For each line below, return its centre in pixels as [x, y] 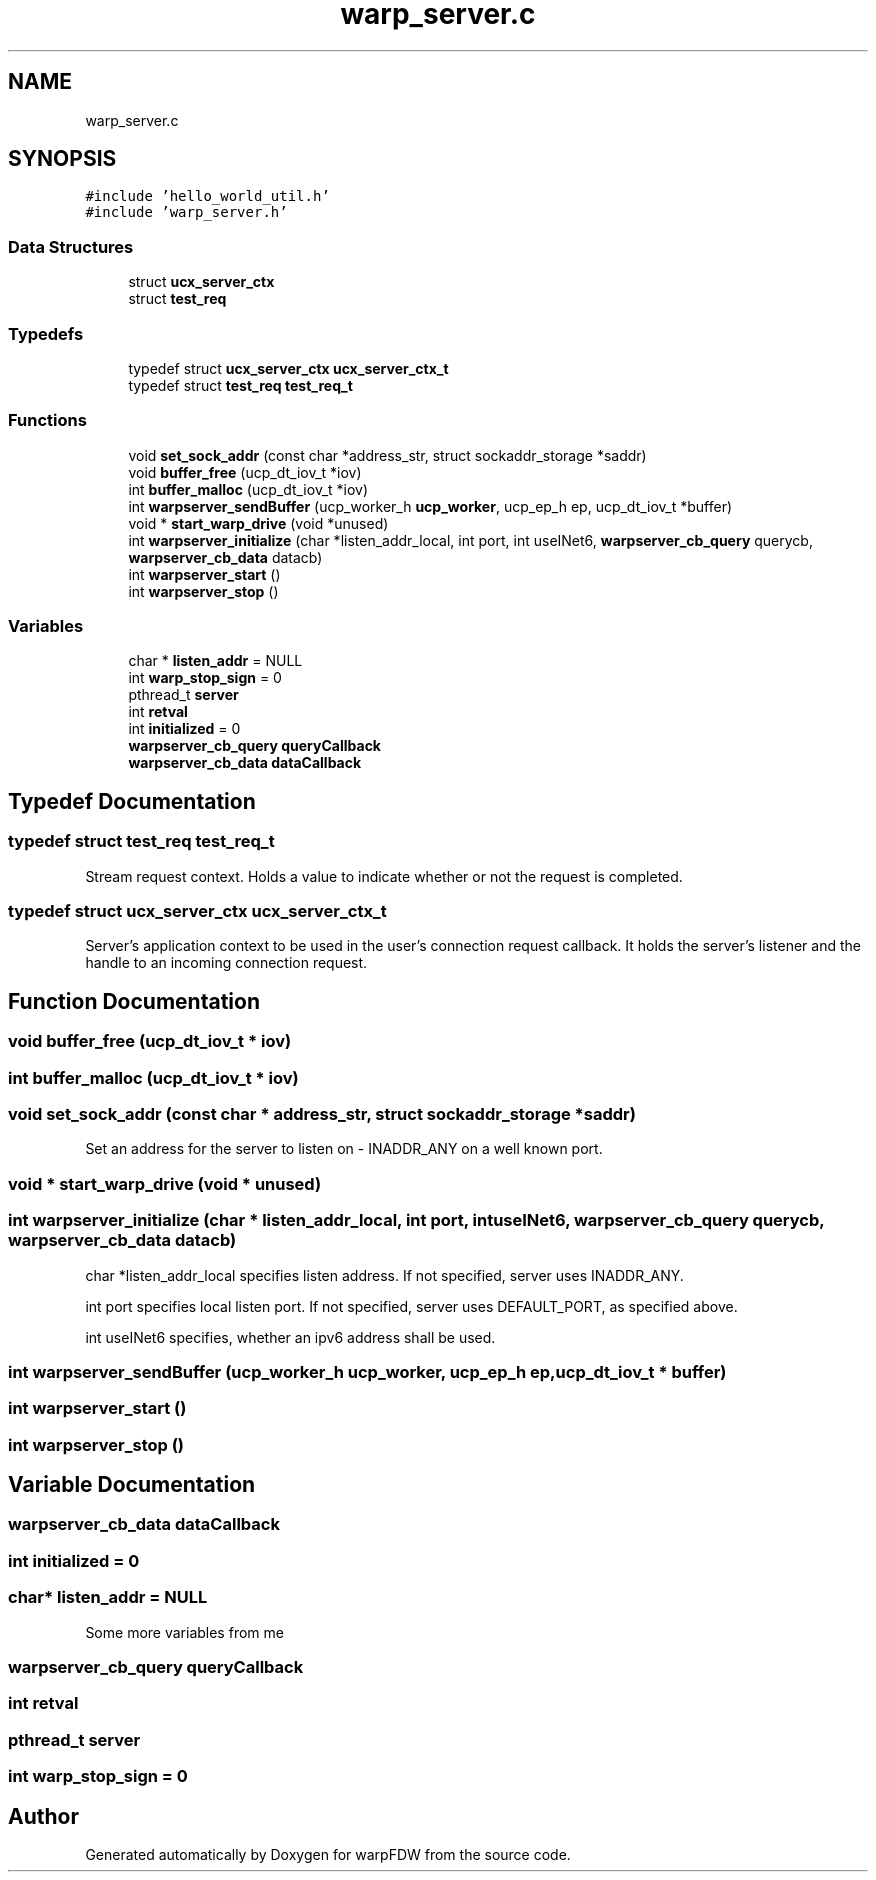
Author [43, 1816]
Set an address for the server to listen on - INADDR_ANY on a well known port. [344, 1149]
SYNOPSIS [62, 159]
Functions [47, 420]
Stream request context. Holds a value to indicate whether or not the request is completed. [384, 876]
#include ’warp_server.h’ [186, 212]
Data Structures [71, 246]
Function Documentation [134, 1001]
